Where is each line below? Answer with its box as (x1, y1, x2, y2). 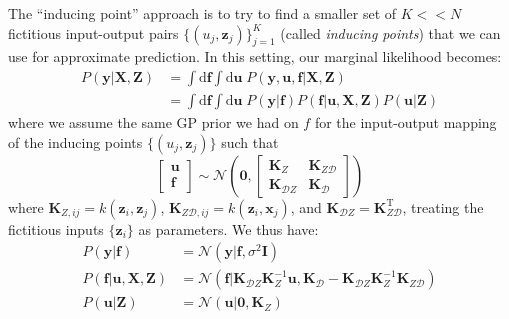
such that (221, 131, 279, 152)
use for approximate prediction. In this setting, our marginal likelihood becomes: (8, 46, 502, 67)
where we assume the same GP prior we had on (8, 112, 299, 133)
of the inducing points (8, 131, 143, 152)
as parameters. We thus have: (138, 218, 319, 239)
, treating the (402, 196, 484, 217)
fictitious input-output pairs (8, 22, 179, 43)
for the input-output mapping (314, 112, 497, 133)
